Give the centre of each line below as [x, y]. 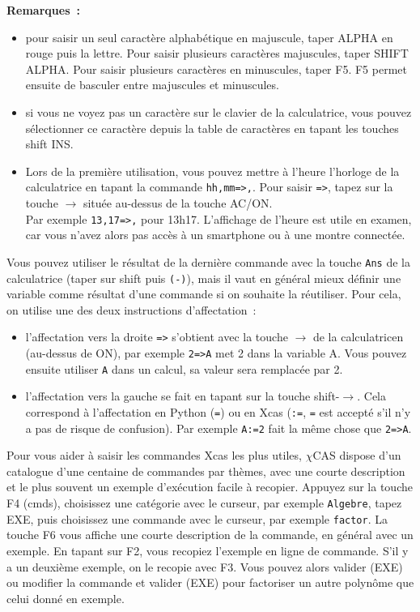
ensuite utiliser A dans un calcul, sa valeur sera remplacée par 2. [184, 368]
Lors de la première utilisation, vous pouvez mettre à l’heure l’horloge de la [212, 171]
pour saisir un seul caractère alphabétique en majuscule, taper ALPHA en [209, 37]
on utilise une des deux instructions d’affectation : [132, 309]
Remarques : [44, 10]
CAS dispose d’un [357, 455]
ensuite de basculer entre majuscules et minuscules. [152, 85]
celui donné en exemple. [66, 598]
